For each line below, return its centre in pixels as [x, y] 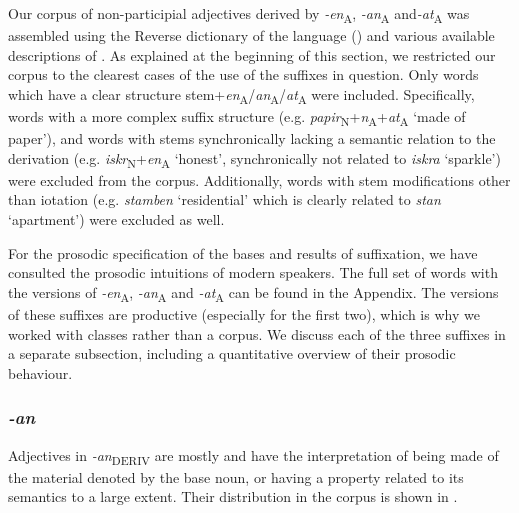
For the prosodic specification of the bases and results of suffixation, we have [243, 252]
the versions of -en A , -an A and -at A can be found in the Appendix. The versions [253, 293]
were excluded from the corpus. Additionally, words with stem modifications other [259, 179]
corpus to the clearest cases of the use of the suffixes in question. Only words [243, 74]
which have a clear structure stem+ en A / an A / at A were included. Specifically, [241, 95]
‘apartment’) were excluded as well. [116, 219]
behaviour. [40, 372]
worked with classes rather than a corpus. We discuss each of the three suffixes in [257, 333]
